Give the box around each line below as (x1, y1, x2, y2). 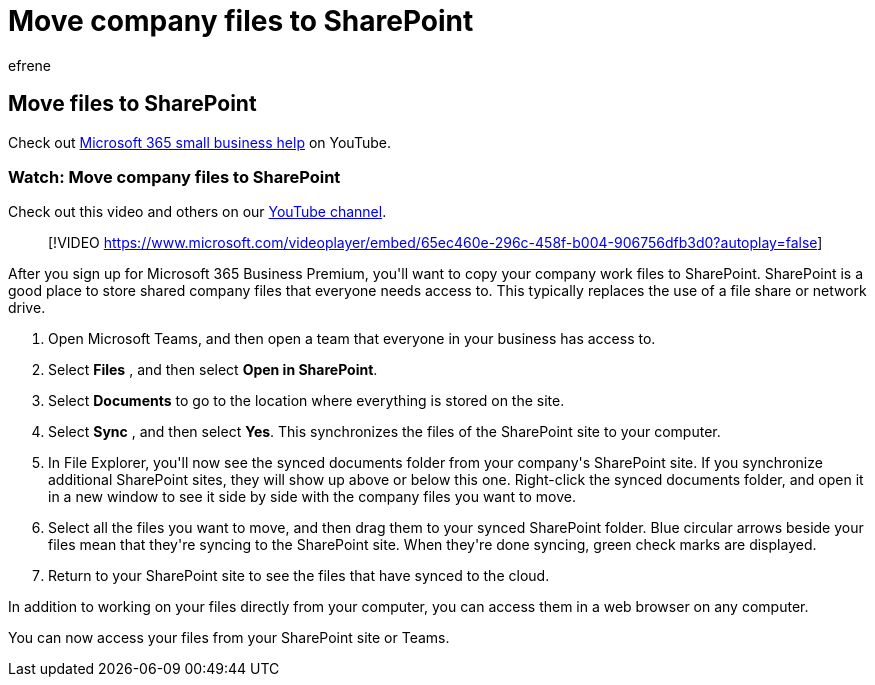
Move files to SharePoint (8, 91, 257, 117)
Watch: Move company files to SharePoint (8, 166, 341, 187)
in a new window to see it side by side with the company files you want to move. (48, 488, 576, 506)
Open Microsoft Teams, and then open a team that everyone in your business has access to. (48, 330, 656, 348)
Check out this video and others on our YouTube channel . (8, 203, 387, 221)
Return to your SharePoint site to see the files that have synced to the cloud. (48, 567, 550, 585)
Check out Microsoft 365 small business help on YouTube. (8, 133, 391, 151)
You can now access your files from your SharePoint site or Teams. (8, 629, 450, 647)
